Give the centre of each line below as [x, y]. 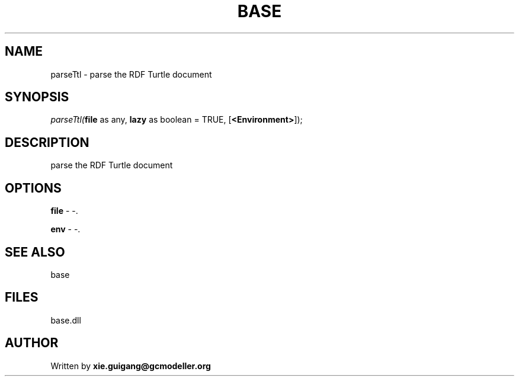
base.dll [66, 320]
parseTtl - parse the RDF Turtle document [131, 74]
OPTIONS [33, 188]
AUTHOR [32, 343]
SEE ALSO [35, 252]
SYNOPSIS [37, 97]
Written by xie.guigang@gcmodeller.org [131, 366]
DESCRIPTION [47, 142]
